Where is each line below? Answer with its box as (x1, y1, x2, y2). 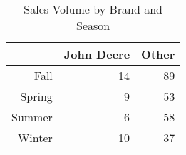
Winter (17, 129, 53, 146)
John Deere (63, 46, 130, 62)
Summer (11, 109, 53, 125)
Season (76, 17, 110, 34)
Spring (20, 88, 53, 104)
